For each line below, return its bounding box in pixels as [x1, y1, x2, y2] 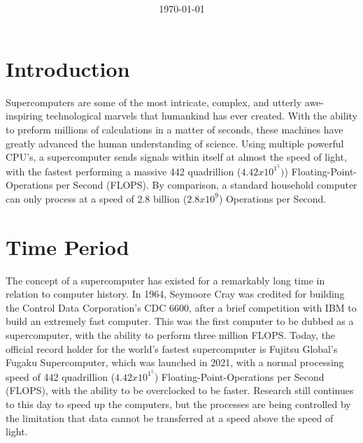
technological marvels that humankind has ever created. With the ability [45, 108, 357, 123]
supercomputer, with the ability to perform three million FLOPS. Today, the [6, 328, 336, 342]
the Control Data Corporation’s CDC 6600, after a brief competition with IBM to [6, 300, 357, 314]
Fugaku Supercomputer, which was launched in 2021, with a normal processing [6, 355, 344, 370]
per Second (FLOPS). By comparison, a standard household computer [56, 177, 357, 192]
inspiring [6, 108, 43, 123]
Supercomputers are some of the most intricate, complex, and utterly [6, 94, 302, 109]
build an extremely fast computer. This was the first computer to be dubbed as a [6, 314, 354, 328]
